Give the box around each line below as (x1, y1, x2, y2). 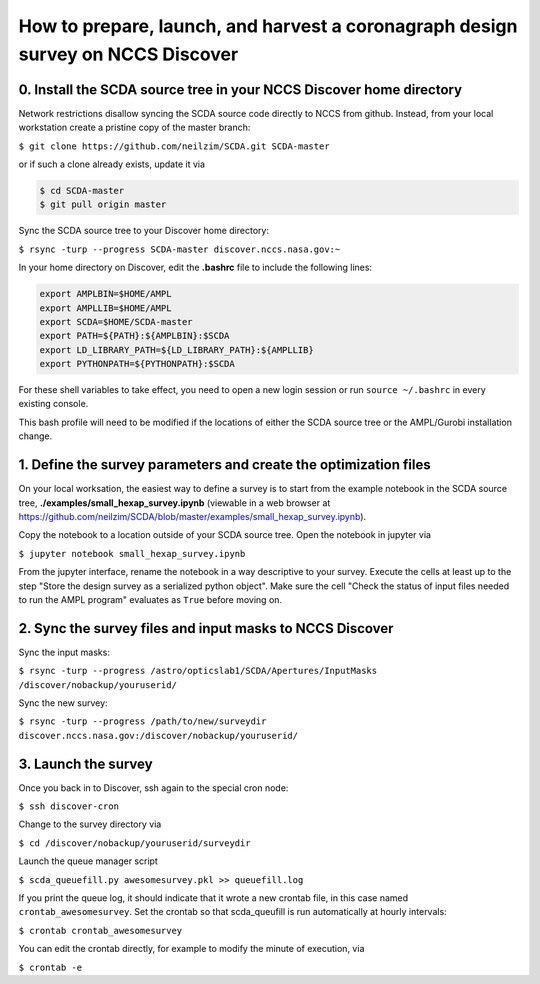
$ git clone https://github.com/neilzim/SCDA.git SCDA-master (18, 140, 330, 152)
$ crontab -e (18, 961, 83, 973)
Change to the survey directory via (18, 818, 162, 830)
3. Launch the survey (18, 755, 154, 772)
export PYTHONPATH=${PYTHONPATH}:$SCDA (39, 358, 235, 370)
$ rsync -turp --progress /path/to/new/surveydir (18, 716, 267, 727)
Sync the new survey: (18, 696, 109, 709)
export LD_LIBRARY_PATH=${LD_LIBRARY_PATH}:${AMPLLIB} (39, 344, 314, 355)
